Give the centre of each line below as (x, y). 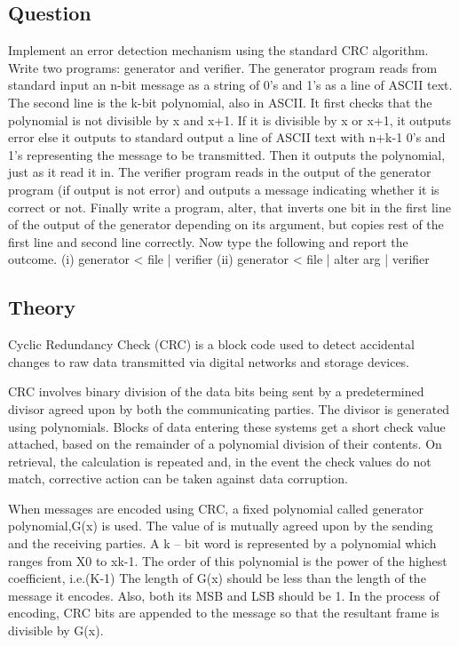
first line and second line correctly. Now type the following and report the (208, 241)
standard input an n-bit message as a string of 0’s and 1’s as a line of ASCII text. (230, 85)
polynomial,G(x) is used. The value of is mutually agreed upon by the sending (221, 526)
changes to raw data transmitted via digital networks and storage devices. (209, 361)
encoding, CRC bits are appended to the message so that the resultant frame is (224, 613)
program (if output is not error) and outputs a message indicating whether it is (224, 189)
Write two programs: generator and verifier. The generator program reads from (223, 67)
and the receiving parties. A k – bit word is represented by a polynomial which (222, 543)
